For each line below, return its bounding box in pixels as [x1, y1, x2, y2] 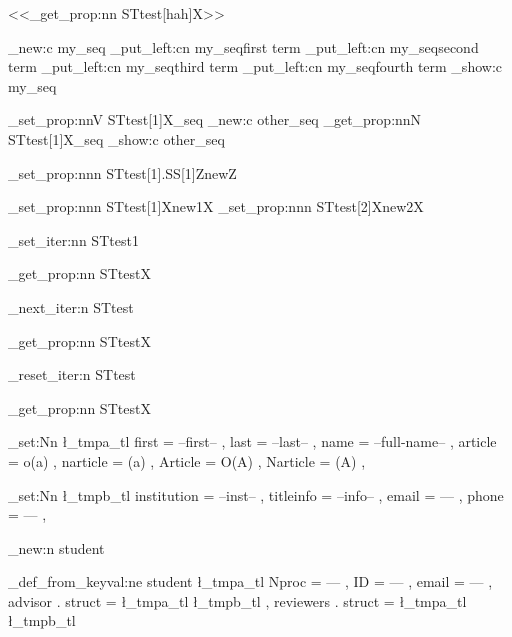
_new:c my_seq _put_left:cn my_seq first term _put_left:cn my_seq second [8, 36, 479, 57]
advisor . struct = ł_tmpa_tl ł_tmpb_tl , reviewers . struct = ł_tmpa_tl [8, 590, 467, 611]
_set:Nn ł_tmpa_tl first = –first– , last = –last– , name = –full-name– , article [8, 431, 497, 452]
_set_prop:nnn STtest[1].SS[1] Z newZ [8, 162, 237, 183]
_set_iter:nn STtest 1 [8, 229, 139, 250]
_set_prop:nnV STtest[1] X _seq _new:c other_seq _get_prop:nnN [8, 109, 422, 130]
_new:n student [8, 537, 105, 558]
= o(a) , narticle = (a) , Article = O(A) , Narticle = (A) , [8, 450, 366, 471]
